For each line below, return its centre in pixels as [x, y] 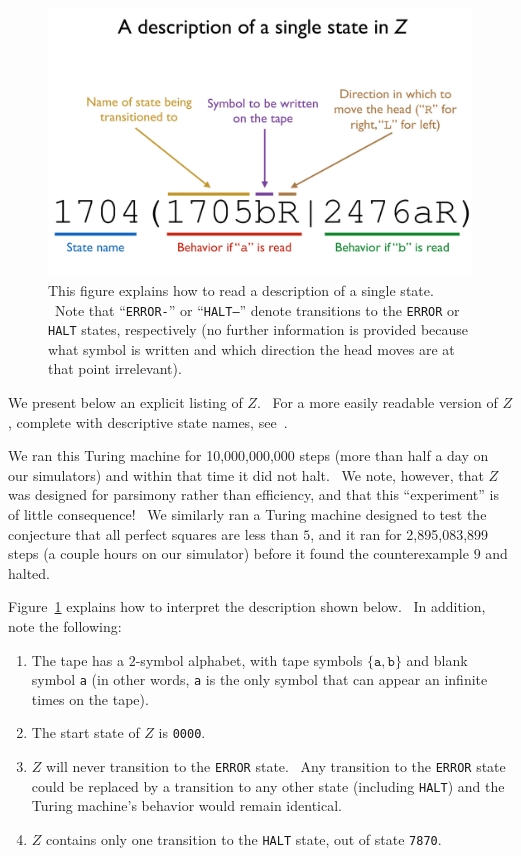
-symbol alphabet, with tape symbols [249, 659]
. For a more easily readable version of [377, 402]
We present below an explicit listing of [125, 402]
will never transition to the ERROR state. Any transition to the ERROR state [276, 766]
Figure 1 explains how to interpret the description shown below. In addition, [247, 606]
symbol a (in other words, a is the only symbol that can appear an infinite [259, 679]
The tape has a [78, 659]
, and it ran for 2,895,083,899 [399, 533]
